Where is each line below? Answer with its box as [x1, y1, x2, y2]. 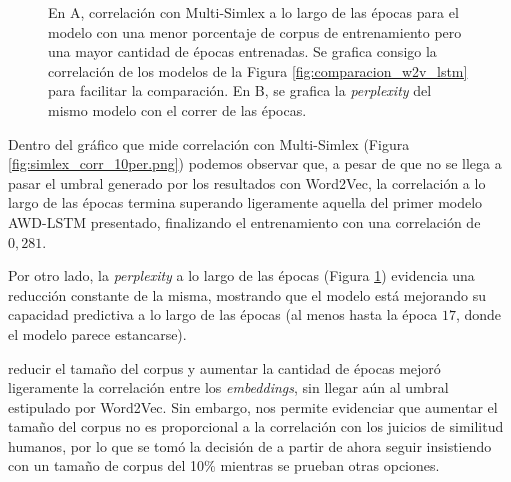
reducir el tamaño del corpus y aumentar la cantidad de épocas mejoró [8, 357, 441, 378]
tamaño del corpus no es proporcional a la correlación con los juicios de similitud [8, 416, 504, 437]
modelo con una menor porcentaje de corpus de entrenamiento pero [48, 21, 462, 42]
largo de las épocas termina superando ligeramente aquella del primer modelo [8, 192, 483, 213]
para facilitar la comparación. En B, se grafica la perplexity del [48, 80, 432, 101]
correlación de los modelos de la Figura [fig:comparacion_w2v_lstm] [48, 60, 468, 81]
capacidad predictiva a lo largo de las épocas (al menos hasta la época [8, 304, 438, 325]
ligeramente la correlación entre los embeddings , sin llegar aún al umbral [8, 377, 449, 398]
